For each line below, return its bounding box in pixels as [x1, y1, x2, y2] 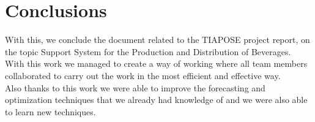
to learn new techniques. [5, 105, 96, 118]
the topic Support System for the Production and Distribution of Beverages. [5, 45, 291, 58]
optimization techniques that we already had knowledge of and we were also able [5, 93, 308, 106]
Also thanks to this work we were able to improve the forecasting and [5, 81, 265, 94]
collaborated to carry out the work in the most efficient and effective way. [5, 69, 281, 82]
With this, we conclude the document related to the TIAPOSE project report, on [5, 33, 310, 46]
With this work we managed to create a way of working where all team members [5, 57, 308, 70]
